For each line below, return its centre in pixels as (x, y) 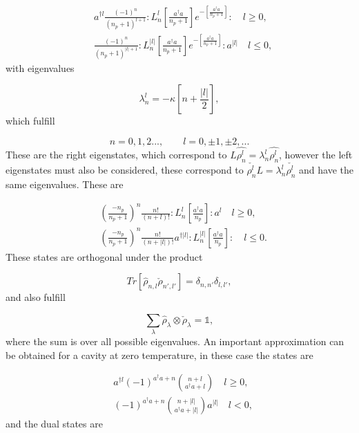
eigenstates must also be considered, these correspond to (125, 170)
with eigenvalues (40, 67)
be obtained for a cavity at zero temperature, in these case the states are (159, 354)
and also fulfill (36, 297)
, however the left (316, 155)
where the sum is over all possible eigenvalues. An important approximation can (175, 341)
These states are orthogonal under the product (104, 256)
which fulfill (30, 121)
